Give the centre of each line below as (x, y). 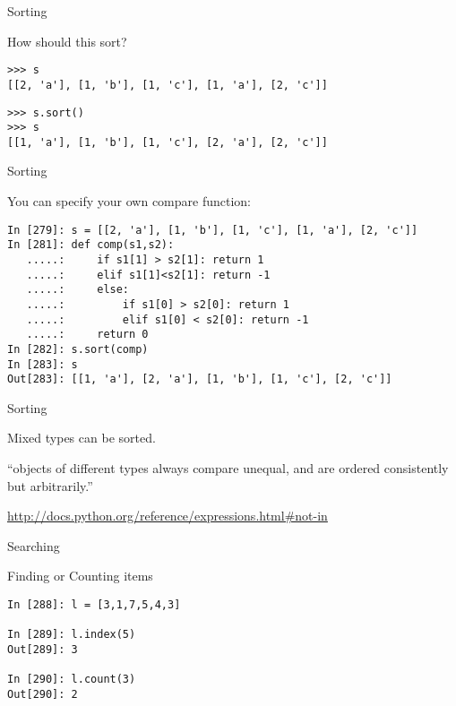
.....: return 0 (87, 335)
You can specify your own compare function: (129, 201)
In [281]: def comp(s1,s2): (91, 245)
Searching (34, 545)
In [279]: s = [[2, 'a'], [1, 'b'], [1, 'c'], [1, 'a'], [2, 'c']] (213, 230)
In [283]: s (43, 364)
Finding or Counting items (80, 576)
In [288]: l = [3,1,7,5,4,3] (94, 605)
